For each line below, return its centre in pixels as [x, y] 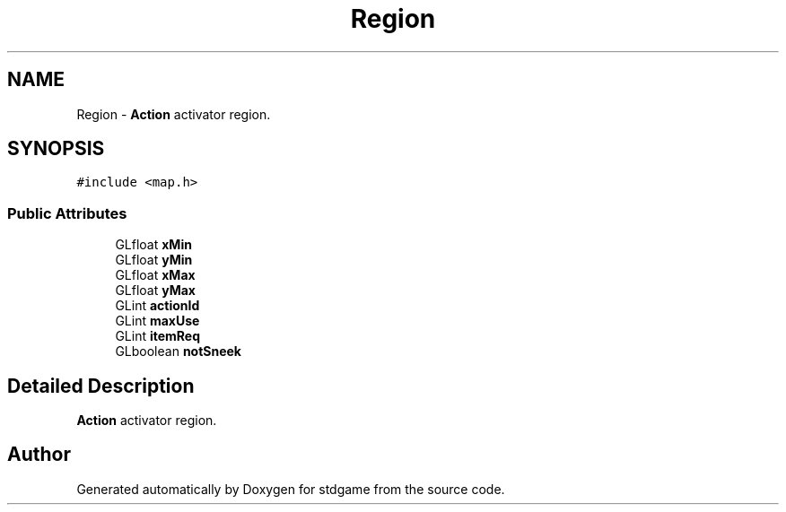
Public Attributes [67, 213]
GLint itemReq [158, 336]
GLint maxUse [157, 321]
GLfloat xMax [155, 275]
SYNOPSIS [56, 149]
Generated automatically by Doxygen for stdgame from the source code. [291, 489]
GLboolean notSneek [178, 351]
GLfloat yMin [154, 260]
